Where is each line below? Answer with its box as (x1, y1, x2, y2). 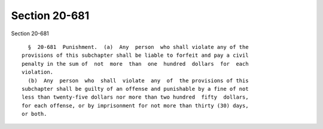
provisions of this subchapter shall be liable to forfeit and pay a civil (22, 52, 249, 59)
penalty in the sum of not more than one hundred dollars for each (22, 60, 249, 67)
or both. (22, 110, 47, 118)
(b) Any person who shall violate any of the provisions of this (28, 77, 249, 84)
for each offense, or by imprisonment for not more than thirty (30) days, (22, 102, 249, 109)
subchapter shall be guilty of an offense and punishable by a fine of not (22, 85, 249, 92)
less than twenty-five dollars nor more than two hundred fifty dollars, (22, 94, 249, 101)
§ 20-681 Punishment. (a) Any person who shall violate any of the (28, 44, 249, 50)
